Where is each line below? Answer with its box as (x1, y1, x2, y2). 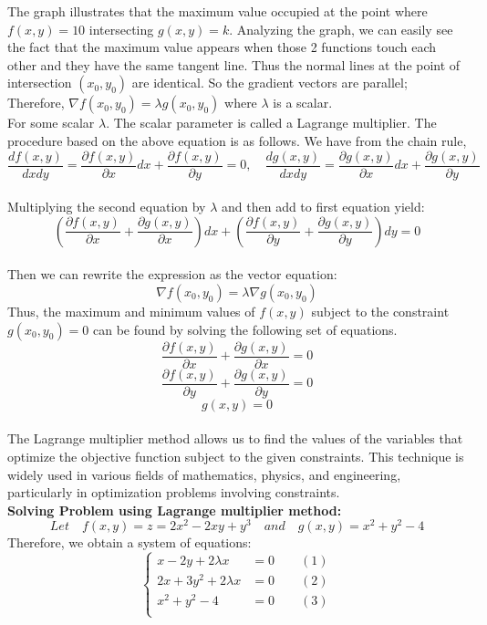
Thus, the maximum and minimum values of (7, 302, 255, 320)
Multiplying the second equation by (7, 197, 206, 216)
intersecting (88, 19, 154, 38)
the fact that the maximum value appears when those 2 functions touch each (7, 37, 437, 57)
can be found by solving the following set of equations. (92, 319, 398, 339)
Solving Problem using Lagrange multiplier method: (7, 500, 342, 519)
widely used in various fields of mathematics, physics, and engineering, (7, 464, 401, 484)
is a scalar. (273, 93, 333, 112)
